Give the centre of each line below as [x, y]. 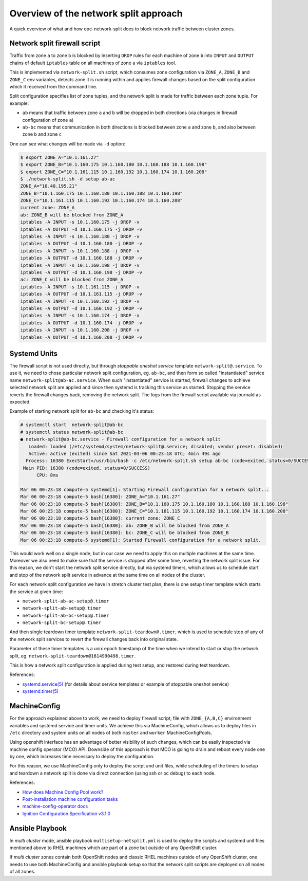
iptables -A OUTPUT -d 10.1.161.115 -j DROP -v [81, 294]
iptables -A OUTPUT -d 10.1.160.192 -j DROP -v [81, 308]
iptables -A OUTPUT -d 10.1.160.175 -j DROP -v [81, 229]
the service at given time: [36, 592]
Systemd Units [33, 353]
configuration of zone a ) [48, 120]
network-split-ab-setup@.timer [62, 608]
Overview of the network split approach [96, 13]
